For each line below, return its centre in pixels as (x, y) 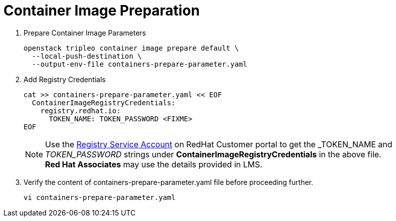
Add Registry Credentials (65, 79)
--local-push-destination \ (87, 56)
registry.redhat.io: (80, 110)
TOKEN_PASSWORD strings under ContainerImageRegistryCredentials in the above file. (213, 154)
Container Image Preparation (102, 11)
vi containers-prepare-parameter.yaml (100, 197)
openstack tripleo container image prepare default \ (131, 48)
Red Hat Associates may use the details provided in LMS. (154, 164)
